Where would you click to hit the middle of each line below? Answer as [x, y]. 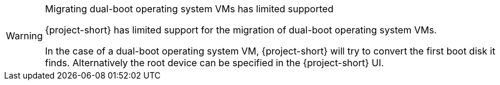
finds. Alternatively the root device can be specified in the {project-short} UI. [214, 63]
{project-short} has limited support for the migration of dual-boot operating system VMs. [241, 30]
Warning [24, 36]
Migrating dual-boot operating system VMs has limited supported [189, 9]
